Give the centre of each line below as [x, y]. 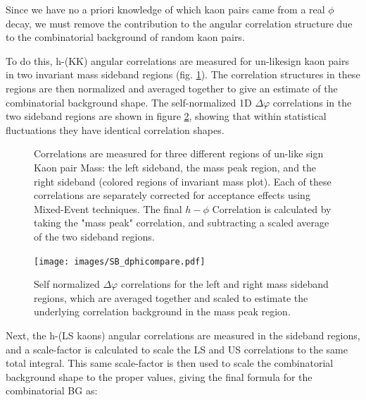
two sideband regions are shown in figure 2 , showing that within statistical [166, 116]
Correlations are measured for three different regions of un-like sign [179, 153]
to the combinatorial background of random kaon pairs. [125, 37]
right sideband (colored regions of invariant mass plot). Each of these [183, 181]
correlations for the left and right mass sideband [225, 284]
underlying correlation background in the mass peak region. [162, 311]
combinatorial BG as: [52, 390]
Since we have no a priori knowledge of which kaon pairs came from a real [165, 9]
